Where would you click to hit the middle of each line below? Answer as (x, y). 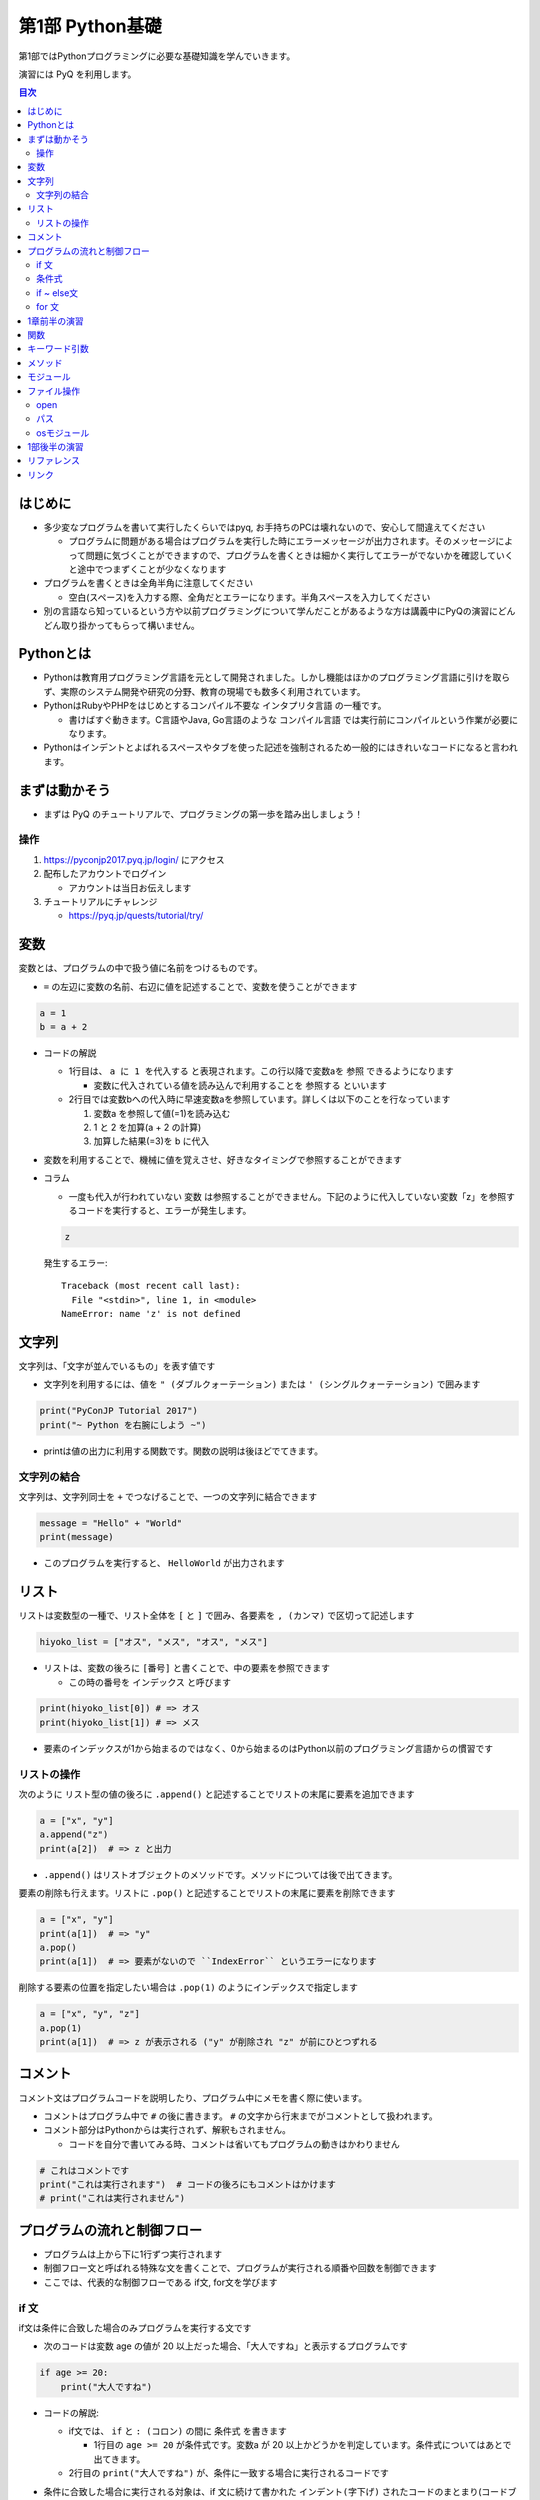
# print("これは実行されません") (112, 2198)
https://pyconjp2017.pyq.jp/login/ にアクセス (134, 859)
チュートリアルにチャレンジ (100, 901)
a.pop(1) (61, 2028)
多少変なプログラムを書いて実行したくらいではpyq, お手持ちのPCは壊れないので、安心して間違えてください (264, 527)
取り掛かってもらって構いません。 (130, 625)
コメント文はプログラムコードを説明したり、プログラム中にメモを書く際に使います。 (193, 2097)
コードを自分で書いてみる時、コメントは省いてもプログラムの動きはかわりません (234, 2144)
